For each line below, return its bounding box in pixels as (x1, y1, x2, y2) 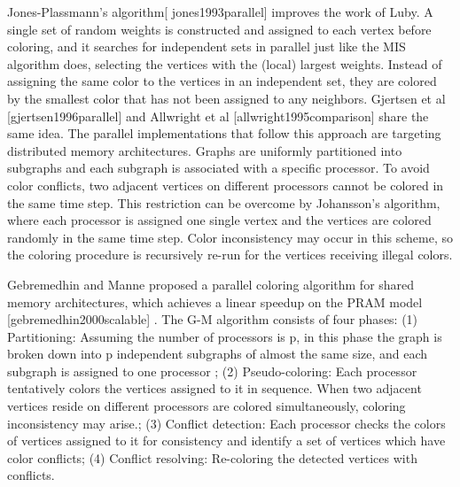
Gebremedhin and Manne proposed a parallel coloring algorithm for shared (7, 274, 415, 293)
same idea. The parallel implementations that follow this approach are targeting (7, 124, 441, 143)
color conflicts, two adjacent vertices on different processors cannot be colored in (7, 175, 444, 194)
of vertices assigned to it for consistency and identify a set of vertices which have (7, 431, 446, 450)
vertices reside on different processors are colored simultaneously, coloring (7, 397, 406, 415)
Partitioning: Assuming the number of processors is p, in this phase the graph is (7, 327, 442, 345)
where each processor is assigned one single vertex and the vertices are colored (7, 211, 432, 229)
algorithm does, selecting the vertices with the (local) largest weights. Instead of (7, 54, 442, 73)
